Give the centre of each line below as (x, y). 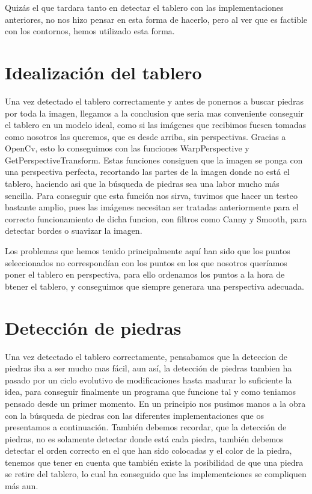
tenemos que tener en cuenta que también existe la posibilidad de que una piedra (154, 462)
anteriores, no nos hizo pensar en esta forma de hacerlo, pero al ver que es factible (156, 19)
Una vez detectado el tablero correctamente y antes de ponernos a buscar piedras (154, 101)
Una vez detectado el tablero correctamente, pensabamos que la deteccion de (146, 356)
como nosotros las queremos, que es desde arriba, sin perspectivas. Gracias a (145, 136)
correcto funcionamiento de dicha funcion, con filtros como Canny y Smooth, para (156, 218)
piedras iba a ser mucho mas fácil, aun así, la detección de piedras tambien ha (148, 368)
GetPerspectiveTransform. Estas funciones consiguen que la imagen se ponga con (154, 160)
